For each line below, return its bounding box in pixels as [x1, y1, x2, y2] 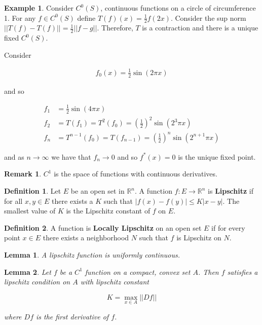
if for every [211, 222, 245, 233]
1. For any [4, 12, 36, 23]
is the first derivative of [36, 311, 109, 321]
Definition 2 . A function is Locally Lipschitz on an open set [4, 222, 202, 233]
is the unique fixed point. [178, 151, 256, 162]
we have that [51, 151, 91, 162]
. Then [198, 266, 219, 277]
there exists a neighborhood [43, 232, 129, 243]
